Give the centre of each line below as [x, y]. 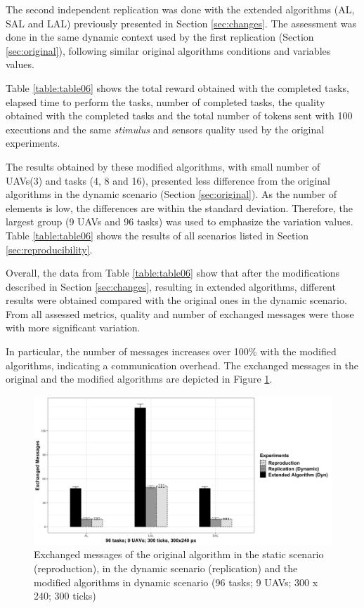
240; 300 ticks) [65, 596]
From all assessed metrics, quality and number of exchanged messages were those [180, 313]
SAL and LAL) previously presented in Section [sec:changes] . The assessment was [181, 23]
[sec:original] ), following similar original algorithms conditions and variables [168, 50]
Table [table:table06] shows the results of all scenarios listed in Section [157, 235]
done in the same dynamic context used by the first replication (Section [160, 37]
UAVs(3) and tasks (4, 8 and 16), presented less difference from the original [168, 180]
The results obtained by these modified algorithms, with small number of [163, 166]
